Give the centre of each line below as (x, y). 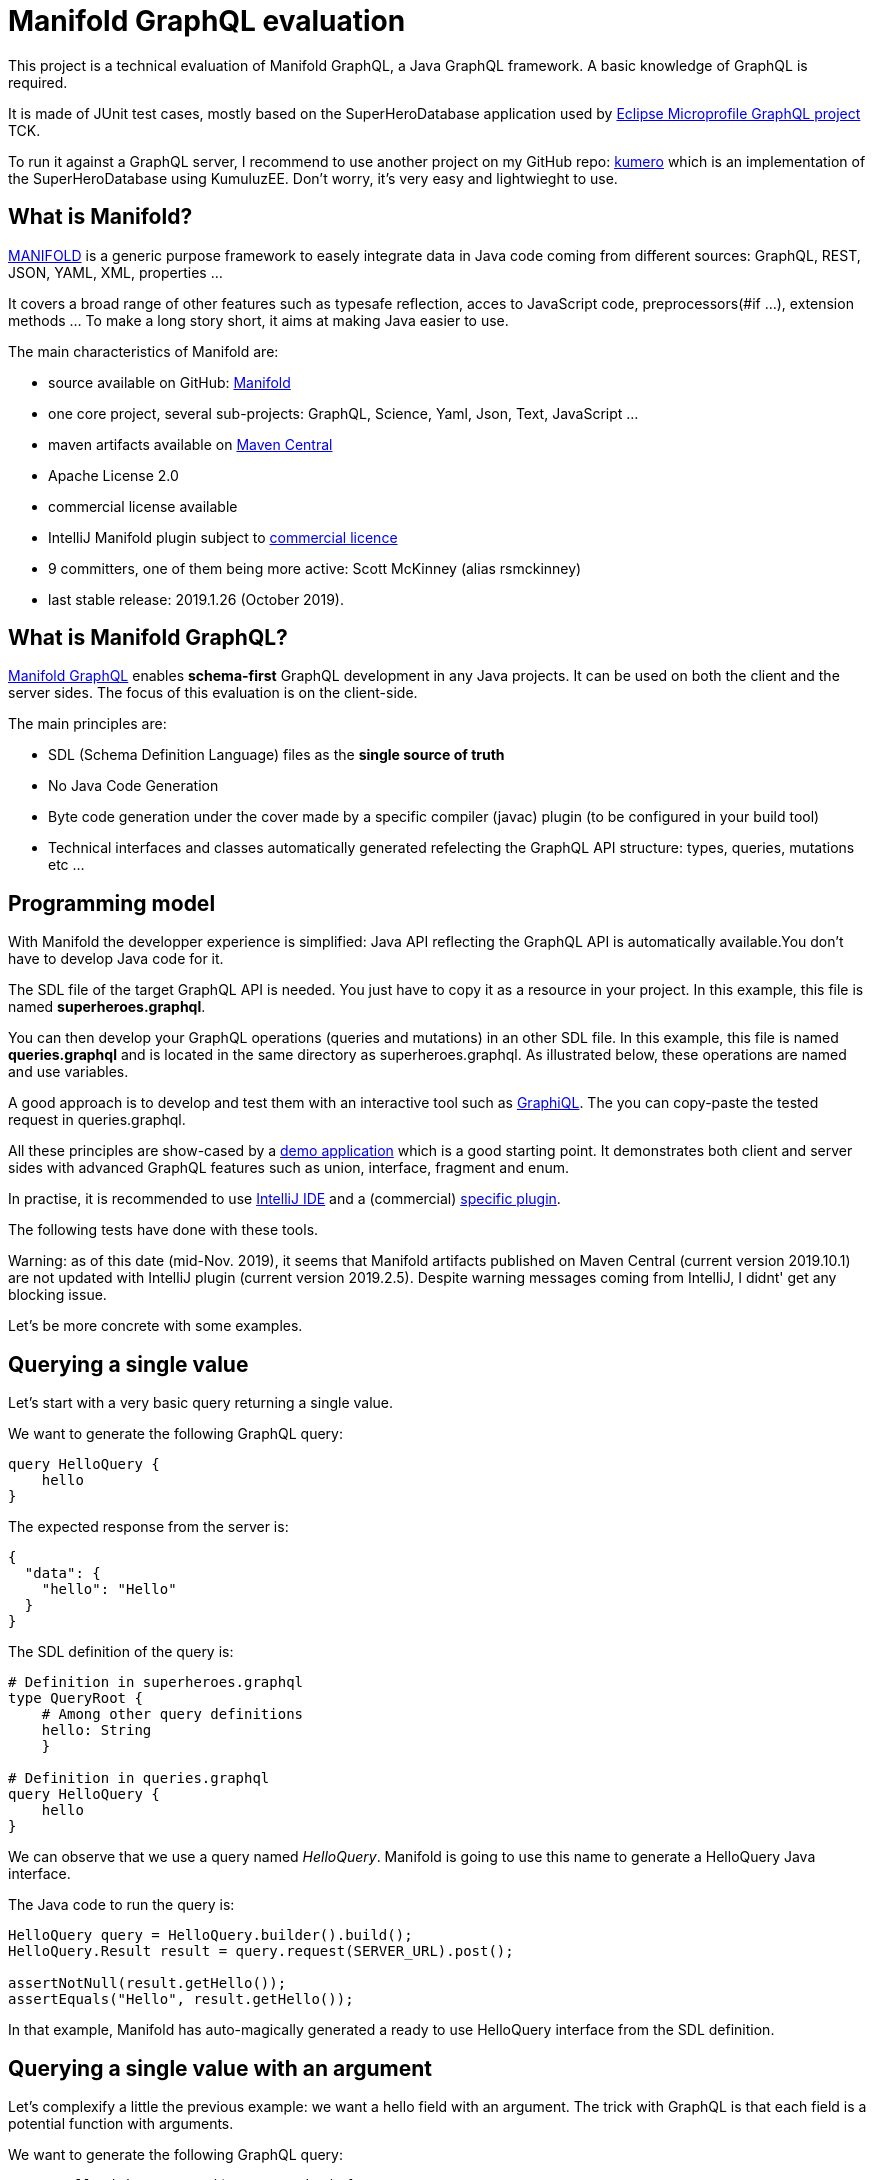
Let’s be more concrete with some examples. (155, 1326)
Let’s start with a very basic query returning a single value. (201, 1403)
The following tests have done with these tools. (163, 1230)
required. (38, 82)
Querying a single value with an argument (220, 2068)
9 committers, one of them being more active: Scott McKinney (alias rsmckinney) (315, 568)
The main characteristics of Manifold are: (143, 351)
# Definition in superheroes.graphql (156, 1682)
